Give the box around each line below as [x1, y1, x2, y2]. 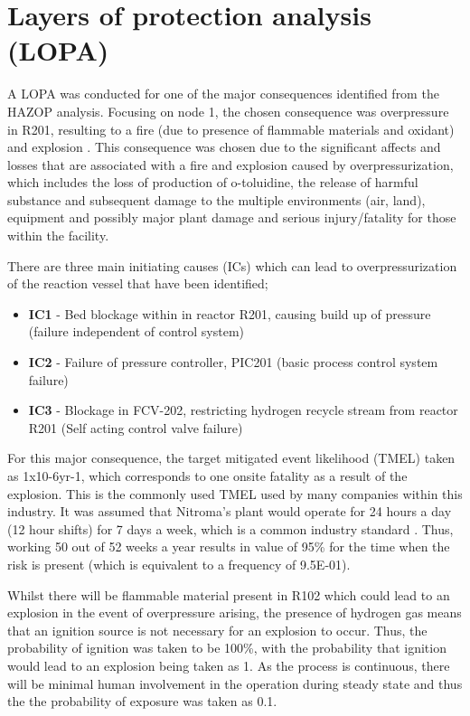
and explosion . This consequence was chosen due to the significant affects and [7, 137, 441, 156]
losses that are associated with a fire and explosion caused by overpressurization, [7, 155, 454, 174]
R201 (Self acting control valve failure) [28, 418, 243, 437]
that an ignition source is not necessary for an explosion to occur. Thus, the [7, 620, 428, 639]
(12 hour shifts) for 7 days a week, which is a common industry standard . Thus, [7, 519, 454, 538]
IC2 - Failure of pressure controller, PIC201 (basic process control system [28, 353, 438, 372]
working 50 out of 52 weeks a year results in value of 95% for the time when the [7, 537, 450, 556]
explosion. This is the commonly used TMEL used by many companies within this [7, 484, 463, 503]
